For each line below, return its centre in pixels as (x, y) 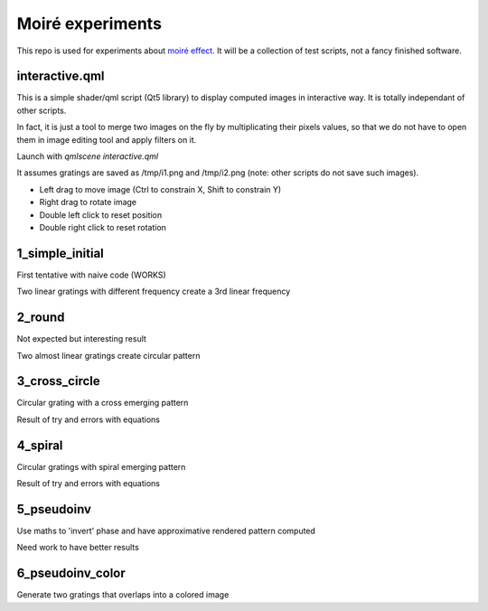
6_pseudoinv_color (71, 573)
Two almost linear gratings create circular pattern (108, 355)
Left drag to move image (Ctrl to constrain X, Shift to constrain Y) (160, 189)
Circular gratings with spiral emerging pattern (101, 466)
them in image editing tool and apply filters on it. (107, 139)
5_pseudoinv (54, 509)
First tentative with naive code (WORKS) (91, 275)
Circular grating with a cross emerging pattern (103, 403)
